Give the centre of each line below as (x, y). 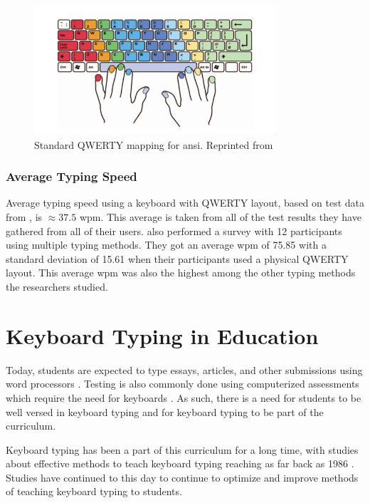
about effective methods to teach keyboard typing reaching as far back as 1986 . (180, 463)
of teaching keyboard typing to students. (94, 491)
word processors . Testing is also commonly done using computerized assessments (183, 384)
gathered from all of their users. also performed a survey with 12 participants (174, 230)
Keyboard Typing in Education (162, 335)
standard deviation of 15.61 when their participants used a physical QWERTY (177, 258)
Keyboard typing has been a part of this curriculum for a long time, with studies (182, 449)
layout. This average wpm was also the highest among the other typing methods (181, 273)
